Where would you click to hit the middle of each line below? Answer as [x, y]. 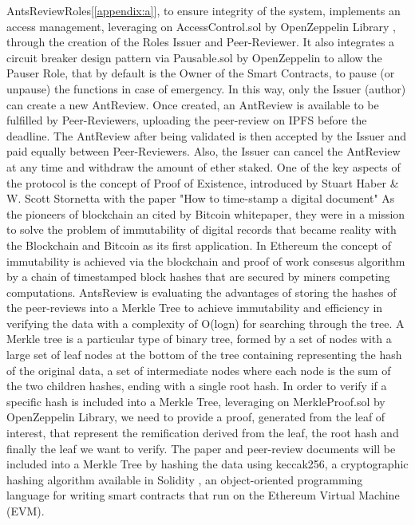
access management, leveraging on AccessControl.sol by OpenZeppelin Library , [201, 26]
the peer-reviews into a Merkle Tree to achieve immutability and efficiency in [195, 308]
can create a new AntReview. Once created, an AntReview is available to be [193, 104]
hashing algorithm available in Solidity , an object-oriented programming [185, 479]
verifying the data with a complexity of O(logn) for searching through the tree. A [206, 323]
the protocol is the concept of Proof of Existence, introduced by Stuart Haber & [203, 182]
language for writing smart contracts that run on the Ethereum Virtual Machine [203, 495]
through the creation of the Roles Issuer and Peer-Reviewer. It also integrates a [201, 42]
